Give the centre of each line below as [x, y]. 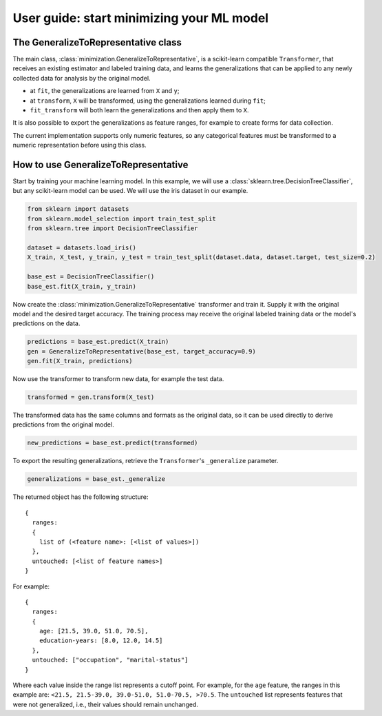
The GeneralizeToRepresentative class [97, 42]
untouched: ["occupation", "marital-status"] [110, 660]
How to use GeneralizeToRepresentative [100, 165]
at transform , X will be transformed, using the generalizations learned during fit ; [148, 101]
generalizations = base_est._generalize [96, 479]
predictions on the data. [46, 323]
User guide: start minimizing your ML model [140, 18]
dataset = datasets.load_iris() [82, 248]
